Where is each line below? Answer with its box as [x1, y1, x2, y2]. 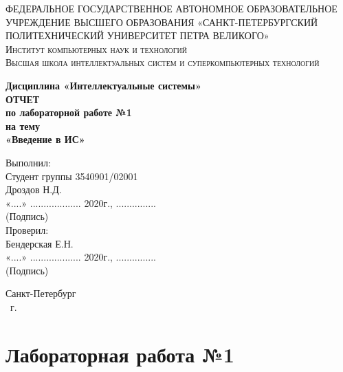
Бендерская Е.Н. [5, 236, 74, 250]
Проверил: [5, 222, 49, 237]
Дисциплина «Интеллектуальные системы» [5, 78, 201, 92]
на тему [5, 118, 41, 133]
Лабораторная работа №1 [5, 340, 234, 368]
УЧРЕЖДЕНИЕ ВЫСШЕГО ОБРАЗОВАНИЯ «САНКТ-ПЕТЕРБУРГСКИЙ [5, 14, 318, 29]
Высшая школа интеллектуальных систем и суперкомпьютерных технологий [5, 55, 320, 69]
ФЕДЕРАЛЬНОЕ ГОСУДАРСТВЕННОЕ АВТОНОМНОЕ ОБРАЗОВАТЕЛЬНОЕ [5, 1, 338, 15]
